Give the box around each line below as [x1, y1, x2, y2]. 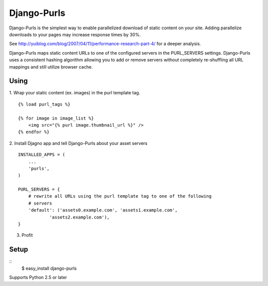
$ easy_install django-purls [21, 265, 77, 271]
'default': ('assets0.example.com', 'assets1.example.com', [28, 208, 178, 213]
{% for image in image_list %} [18, 115, 94, 121]
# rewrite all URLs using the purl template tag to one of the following [28, 194, 212, 199]
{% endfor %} [18, 129, 50, 135]
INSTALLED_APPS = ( [18, 152, 66, 157]
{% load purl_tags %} [18, 101, 70, 107]
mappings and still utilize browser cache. [9, 64, 93, 70]
